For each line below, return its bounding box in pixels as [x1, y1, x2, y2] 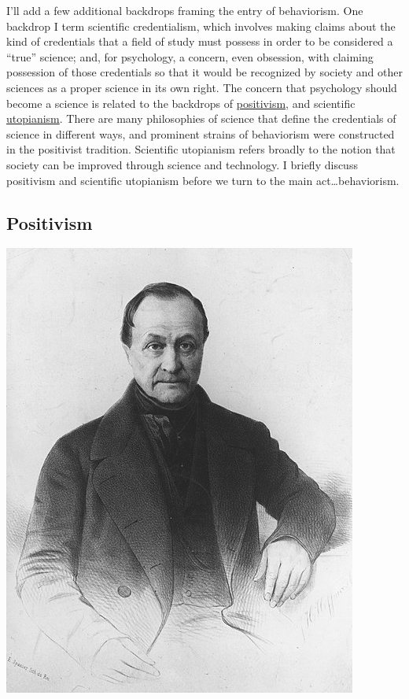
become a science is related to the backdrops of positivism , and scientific [6, 94, 356, 111]
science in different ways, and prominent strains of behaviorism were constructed [6, 125, 395, 142]
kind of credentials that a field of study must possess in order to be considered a [6, 33, 393, 50]
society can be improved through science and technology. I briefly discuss [6, 156, 358, 172]
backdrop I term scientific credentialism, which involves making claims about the [6, 17, 396, 34]
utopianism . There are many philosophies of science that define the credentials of [6, 110, 396, 127]
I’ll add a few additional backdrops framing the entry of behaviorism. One [6, 2, 363, 18]
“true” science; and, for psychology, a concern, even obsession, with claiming [6, 48, 374, 65]
